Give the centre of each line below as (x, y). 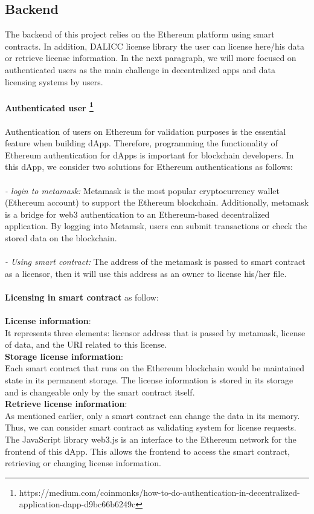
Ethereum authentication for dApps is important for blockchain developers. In (149, 155)
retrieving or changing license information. (83, 463)
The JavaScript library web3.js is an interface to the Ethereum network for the (151, 439)
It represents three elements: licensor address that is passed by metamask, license (155, 332)
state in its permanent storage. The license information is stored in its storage (149, 380)
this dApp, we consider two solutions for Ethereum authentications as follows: (149, 167)
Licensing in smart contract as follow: (82, 297)
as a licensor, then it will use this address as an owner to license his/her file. (146, 273)
